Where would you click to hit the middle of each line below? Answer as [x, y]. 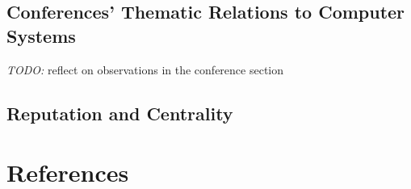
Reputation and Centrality [120, 113]
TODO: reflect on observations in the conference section [145, 69]
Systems [41, 35]
